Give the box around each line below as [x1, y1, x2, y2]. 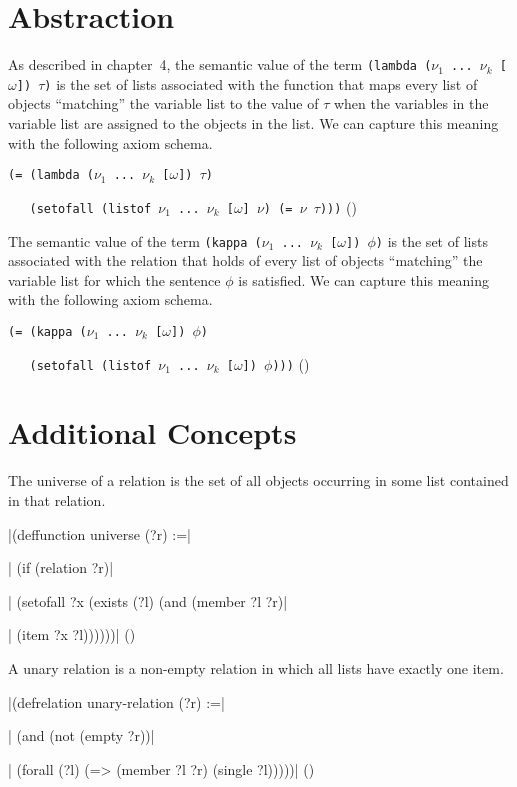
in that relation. [8, 490, 106, 510]
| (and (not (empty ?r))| [8, 725, 155, 746]
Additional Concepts [8, 412, 297, 453]
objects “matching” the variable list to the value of [8, 93, 319, 114]
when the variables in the [333, 93, 489, 114]
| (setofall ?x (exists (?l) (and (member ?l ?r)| [8, 590, 288, 611]
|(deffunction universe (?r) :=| [8, 523, 191, 544]
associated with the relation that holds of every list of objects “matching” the [8, 250, 483, 271]
